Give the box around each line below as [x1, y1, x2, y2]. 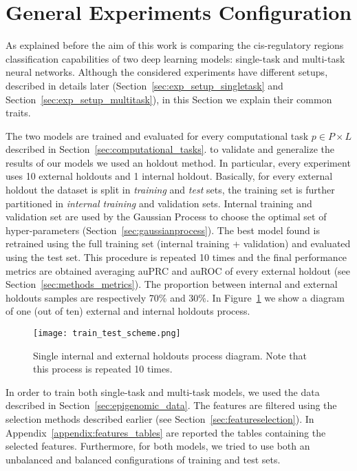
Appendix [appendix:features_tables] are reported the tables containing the [6, 425, 326, 439]
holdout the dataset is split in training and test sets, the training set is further [6, 182, 335, 197]
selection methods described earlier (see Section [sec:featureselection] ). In [6, 412, 314, 426]
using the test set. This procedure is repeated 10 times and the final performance [6, 250, 347, 264]
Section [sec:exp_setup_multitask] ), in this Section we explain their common [6, 92, 332, 106]
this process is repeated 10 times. [33, 362, 173, 376]
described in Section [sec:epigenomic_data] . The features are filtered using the [6, 398, 337, 412]
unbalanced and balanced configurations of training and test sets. [6, 452, 281, 466]
